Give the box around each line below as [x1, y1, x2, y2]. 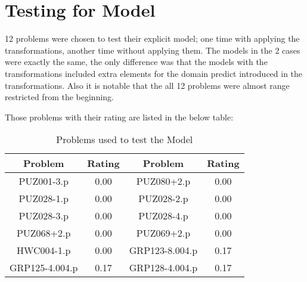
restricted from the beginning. [5, 91, 114, 103]
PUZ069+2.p [136, 226, 191, 240]
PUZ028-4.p [138, 209, 188, 223]
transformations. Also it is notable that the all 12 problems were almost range [5, 79, 290, 91]
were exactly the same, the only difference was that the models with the [5, 55, 268, 68]
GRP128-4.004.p [129, 261, 198, 275]
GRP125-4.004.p [10, 261, 78, 275]
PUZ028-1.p [18, 191, 69, 206]
